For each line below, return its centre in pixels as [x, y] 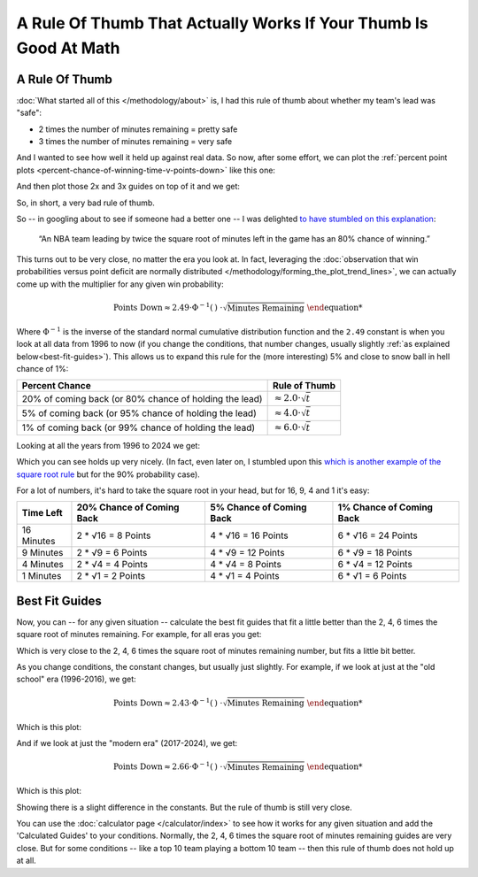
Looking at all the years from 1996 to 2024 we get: [108, 445]
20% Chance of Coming [128, 507]
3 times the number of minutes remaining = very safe [135, 142]
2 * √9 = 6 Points [112, 553]
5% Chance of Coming [258, 507]
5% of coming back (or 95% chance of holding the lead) [139, 413]
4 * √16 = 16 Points [249, 535]
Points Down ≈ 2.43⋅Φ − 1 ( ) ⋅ [168, 702]
